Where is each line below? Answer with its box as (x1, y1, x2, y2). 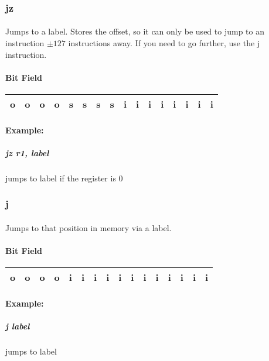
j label (5, 319, 30, 332)
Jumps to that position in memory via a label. (5, 221, 172, 233)
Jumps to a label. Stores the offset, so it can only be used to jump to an (5, 25, 264, 37)
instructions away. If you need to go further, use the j (68, 37, 260, 49)
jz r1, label (5, 146, 49, 159)
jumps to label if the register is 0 (5, 171, 123, 184)
